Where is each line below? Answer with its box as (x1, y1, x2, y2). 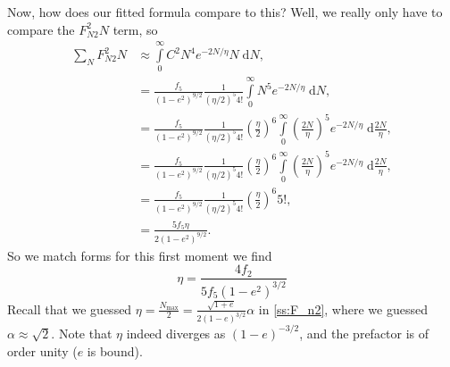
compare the (7, 20, 75, 38)
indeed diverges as (126, 323, 226, 342)
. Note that (51, 323, 112, 342)
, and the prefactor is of (299, 323, 429, 342)
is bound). (87, 341, 143, 360)
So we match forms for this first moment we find (7, 246, 272, 264)
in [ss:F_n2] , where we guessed (258, 299, 428, 318)
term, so (112, 20, 158, 38)
